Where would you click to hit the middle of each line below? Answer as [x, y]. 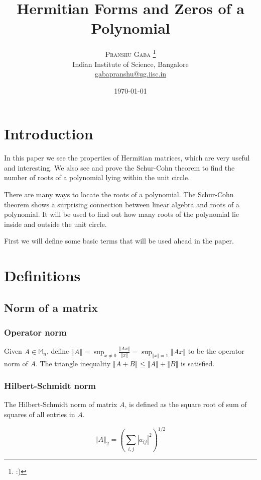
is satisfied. [198, 363]
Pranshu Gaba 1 [130, 53]
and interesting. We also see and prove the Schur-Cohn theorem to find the [119, 167]
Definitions [42, 275]
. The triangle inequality [73, 363]
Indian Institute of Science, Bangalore [130, 64]
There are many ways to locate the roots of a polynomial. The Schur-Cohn [119, 194]
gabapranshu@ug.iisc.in [130, 74]
